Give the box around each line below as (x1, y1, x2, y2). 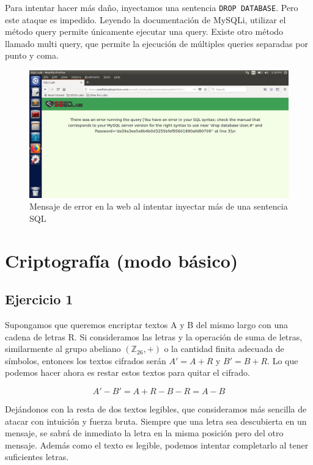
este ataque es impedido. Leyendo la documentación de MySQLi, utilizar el (5, 13, 286, 26)
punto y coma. (5, 49, 59, 62)
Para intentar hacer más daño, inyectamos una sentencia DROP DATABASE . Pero (5, 1, 298, 13)
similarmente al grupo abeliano (5, 342, 121, 355)
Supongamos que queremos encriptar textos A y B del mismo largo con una (5, 318, 289, 331)
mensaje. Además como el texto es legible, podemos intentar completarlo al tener (5, 438, 309, 451)
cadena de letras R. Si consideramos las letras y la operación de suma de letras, (5, 330, 303, 343)
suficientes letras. (5, 450, 69, 463)
